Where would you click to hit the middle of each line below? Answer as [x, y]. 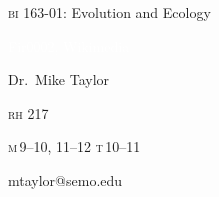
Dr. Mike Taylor [59, 79]
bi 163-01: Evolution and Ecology [109, 12]
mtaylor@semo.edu [65, 179]
